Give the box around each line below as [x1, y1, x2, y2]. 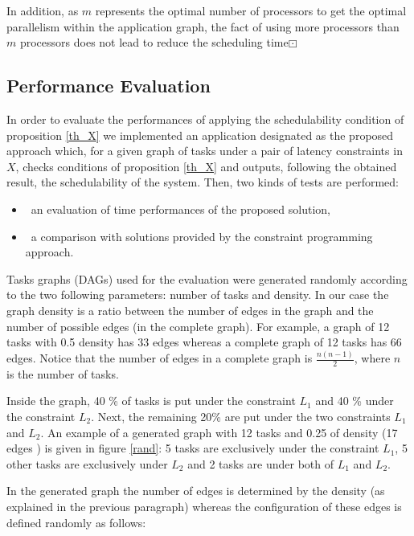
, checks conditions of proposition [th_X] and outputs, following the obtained [15, 158, 397, 174]
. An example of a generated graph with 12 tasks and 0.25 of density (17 [40, 423, 398, 440]
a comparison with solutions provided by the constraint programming [31, 227, 373, 244]
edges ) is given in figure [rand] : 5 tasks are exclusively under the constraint [6, 440, 379, 456]
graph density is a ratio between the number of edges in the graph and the [6, 301, 374, 318]
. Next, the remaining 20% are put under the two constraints [91, 408, 391, 425]
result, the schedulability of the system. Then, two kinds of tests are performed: [6, 174, 399, 190]
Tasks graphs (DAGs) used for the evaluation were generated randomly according [6, 270, 408, 287]
